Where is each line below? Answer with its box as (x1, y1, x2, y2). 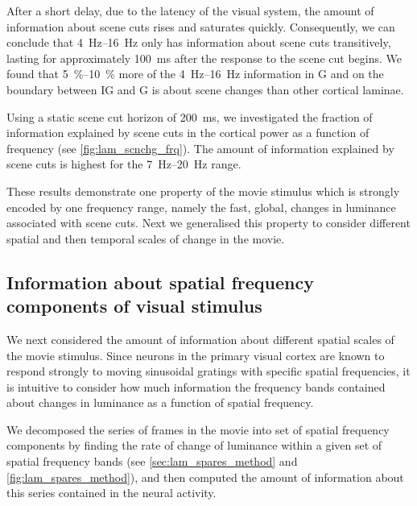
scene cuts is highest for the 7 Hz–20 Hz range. (6, 156, 242, 172)
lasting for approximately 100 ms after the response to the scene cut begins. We (6, 49, 402, 66)
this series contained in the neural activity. (6, 484, 217, 501)
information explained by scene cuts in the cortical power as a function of (6, 124, 370, 141)
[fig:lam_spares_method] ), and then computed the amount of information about (6, 468, 404, 485)
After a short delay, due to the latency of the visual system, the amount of (6, 2, 374, 19)
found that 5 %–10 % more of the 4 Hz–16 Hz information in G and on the (6, 65, 384, 82)
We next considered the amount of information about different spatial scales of (6, 330, 394, 347)
